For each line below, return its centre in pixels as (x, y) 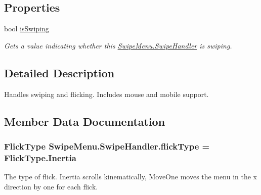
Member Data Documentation (85, 121)
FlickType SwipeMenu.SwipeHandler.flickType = (107, 146)
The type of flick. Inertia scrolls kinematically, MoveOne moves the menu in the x (130, 177)
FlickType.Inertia (40, 157)
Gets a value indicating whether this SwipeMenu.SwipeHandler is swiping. (118, 45)
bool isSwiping (27, 29)
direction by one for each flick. (51, 186)
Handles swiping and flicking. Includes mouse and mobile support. (106, 94)
